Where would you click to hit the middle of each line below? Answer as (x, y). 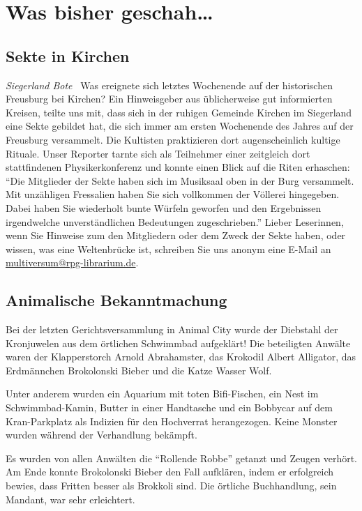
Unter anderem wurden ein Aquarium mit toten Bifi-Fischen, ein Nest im (162, 394)
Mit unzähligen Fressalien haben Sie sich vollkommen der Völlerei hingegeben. (173, 194)
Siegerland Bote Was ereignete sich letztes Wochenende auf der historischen (169, 85)
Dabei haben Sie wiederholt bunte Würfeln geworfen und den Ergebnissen (164, 207)
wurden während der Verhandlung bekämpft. (101, 435)
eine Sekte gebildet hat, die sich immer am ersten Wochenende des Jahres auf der (180, 126)
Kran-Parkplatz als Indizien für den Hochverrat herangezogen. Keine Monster (172, 421)
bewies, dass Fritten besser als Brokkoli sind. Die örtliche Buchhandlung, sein (171, 486)
